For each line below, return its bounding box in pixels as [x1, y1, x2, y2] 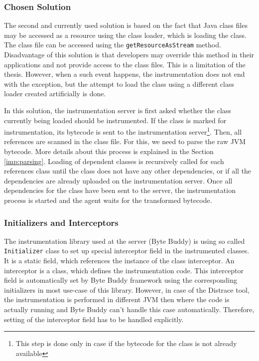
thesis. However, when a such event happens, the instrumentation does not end [4, 69, 245, 79]
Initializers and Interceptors [4, 216, 119, 228]
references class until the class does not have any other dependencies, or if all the [4, 166, 252, 176]
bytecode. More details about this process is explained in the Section [4, 146, 214, 157]
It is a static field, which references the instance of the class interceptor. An [4, 255, 235, 266]
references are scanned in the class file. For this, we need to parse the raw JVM [4, 136, 246, 147]
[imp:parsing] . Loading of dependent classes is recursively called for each [4, 156, 224, 166]
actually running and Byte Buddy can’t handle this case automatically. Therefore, [4, 304, 255, 315]
